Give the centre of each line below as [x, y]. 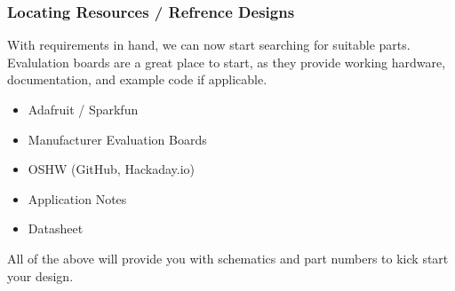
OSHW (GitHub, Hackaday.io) [111, 169]
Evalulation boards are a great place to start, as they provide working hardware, [227, 62]
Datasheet [56, 228]
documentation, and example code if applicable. [137, 79]
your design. [40, 275]
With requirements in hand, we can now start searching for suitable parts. [209, 45]
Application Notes [77, 198]
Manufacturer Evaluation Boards [117, 139]
